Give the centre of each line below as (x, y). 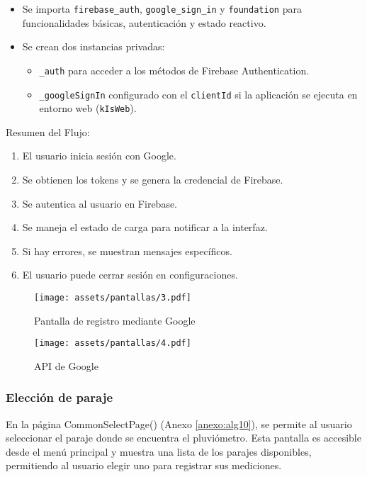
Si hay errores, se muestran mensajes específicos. (127, 251)
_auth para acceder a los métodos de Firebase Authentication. (174, 70)
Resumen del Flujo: (48, 131)
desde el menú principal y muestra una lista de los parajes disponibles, (159, 451)
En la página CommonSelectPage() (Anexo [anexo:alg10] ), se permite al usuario (179, 423)
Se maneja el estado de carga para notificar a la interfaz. (145, 227)
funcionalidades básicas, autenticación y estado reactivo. (144, 22)
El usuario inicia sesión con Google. (99, 156)
